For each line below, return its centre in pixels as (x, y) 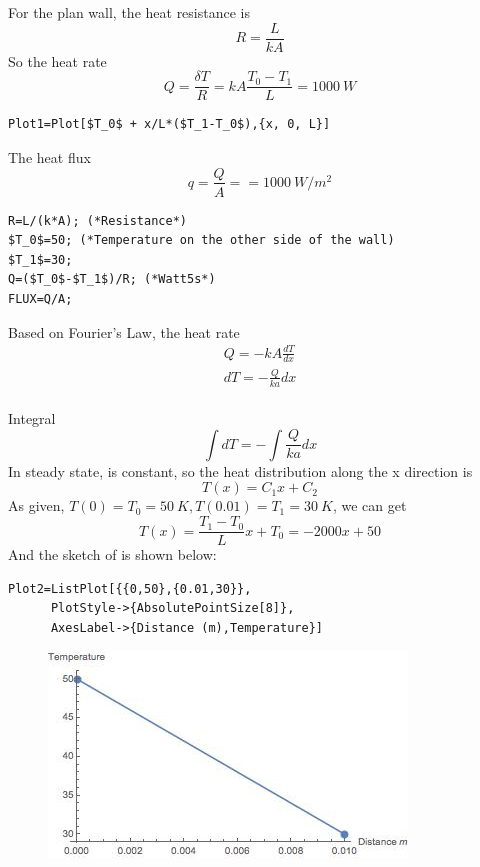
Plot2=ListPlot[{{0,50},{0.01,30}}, (130, 588)
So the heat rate (57, 60)
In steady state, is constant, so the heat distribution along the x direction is (240, 470)
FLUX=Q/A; (40, 298)
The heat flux (49, 156)
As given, (36, 505)
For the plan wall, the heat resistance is (129, 12)
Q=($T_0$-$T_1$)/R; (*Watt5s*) (112, 279)
